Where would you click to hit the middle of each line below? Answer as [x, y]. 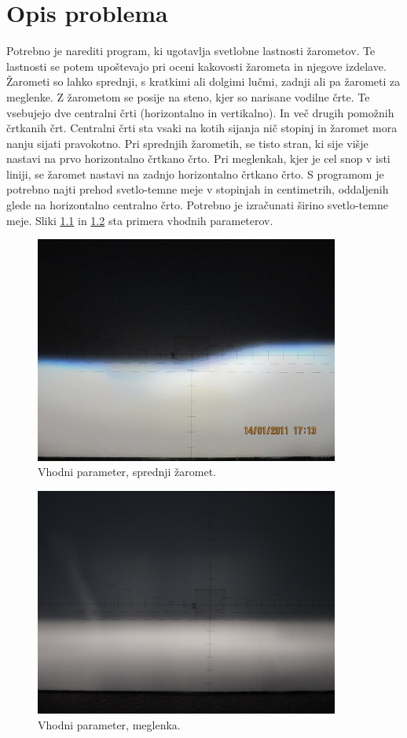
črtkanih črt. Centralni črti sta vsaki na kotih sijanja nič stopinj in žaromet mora [202, 128]
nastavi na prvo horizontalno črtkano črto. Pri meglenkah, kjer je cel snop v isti [198, 159]
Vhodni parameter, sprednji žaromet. [127, 472]
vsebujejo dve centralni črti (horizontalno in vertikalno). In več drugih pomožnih [200, 112]
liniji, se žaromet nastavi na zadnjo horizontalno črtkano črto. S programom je [195, 173]
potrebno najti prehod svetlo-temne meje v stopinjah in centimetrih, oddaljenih [198, 189]
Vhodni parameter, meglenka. [109, 725]
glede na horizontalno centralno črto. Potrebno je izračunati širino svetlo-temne [197, 205]
